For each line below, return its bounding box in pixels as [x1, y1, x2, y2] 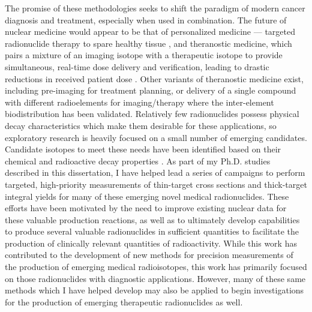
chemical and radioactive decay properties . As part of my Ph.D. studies [5, 154, 271, 167]
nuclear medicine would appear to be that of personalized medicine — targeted [5, 25, 296, 38]
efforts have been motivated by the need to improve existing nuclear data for [5, 202, 287, 214]
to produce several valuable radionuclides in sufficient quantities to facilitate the [5, 225, 299, 238]
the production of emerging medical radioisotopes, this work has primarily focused [5, 260, 307, 273]
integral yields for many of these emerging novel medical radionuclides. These [5, 190, 289, 202]
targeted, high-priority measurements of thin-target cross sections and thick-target [5, 178, 307, 190]
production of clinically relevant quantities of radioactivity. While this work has [5, 236, 297, 249]
